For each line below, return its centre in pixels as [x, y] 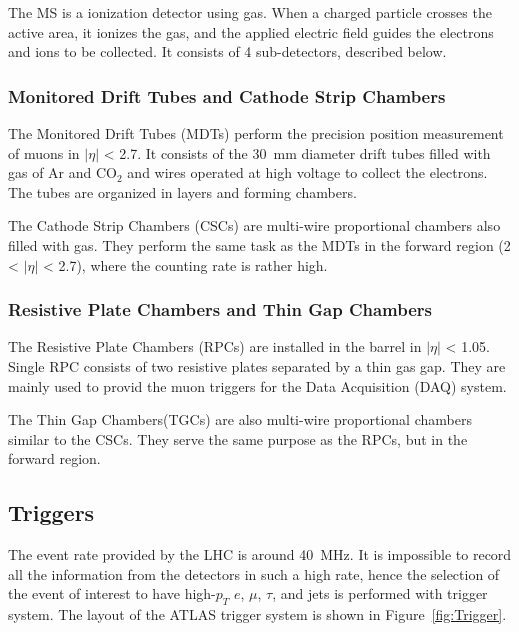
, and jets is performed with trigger [380, 593]
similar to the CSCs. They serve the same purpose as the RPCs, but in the [238, 438]
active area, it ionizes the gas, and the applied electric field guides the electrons [251, 31]
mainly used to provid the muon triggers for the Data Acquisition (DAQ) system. [257, 385]
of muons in [44, 152]
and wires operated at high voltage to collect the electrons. [307, 172]
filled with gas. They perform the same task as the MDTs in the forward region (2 [259, 244]
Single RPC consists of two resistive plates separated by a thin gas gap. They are [257, 365]
